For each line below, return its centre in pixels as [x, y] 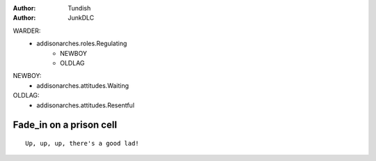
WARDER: [27, 31]
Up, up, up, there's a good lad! [82, 143]
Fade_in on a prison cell [65, 125]
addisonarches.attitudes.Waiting [83, 85]
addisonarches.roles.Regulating [82, 44]
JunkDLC [81, 18]
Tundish [79, 8]
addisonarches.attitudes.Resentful [86, 105]
